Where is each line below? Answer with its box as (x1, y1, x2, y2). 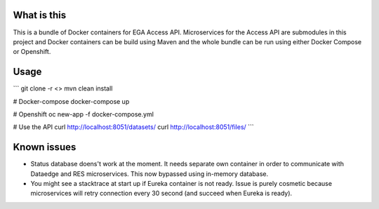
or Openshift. (13, 48, 51, 56)
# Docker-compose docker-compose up (13, 97, 130, 105)
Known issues (13, 141, 77, 154)
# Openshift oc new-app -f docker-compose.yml (13, 109, 154, 119)
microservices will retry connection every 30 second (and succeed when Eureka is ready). (30, 189, 293, 198)
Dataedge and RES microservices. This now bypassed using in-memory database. (30, 169, 269, 178)
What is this (13, 9, 67, 21)
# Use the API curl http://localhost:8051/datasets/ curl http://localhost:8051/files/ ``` (13, 123, 254, 131)
